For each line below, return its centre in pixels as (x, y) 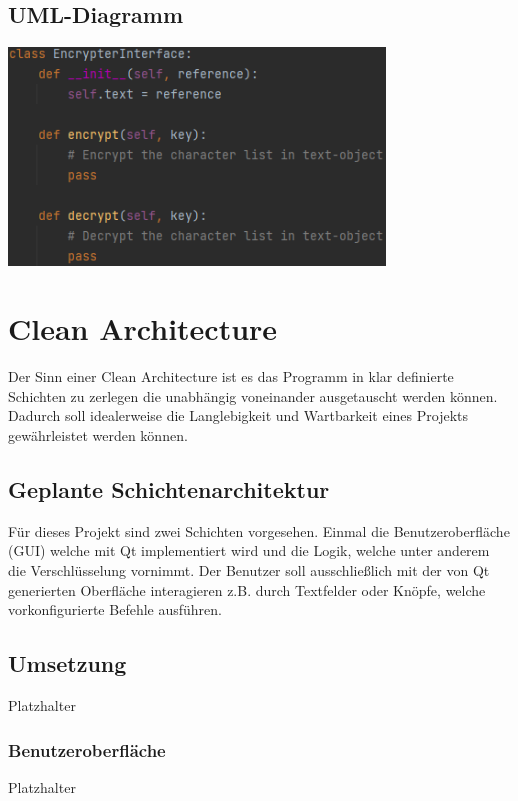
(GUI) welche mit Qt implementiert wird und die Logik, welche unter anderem (249, 550)
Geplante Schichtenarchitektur (169, 489)
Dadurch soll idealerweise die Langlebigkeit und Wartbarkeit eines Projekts (238, 415)
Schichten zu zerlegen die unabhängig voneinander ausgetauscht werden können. (253, 395)
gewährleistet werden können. (98, 435)
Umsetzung (67, 663)
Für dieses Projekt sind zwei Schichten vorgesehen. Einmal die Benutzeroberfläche (259, 530)
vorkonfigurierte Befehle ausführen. (115, 609)
